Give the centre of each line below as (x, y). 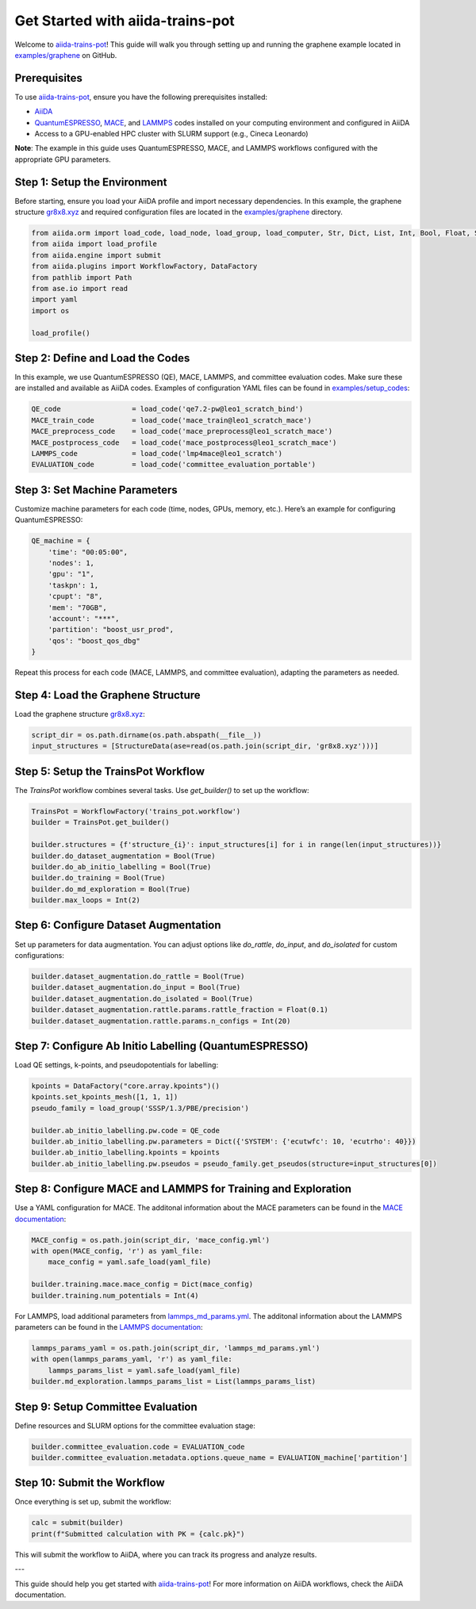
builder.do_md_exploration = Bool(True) (111, 889)
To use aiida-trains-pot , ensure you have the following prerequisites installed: (141, 97)
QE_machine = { (61, 541)
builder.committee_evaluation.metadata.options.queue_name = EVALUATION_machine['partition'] (220, 1458)
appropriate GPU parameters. (63, 159)
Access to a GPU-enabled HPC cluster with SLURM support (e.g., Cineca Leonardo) (171, 134)
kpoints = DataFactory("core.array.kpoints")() (125, 1086)
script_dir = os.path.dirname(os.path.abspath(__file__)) (146, 735)
